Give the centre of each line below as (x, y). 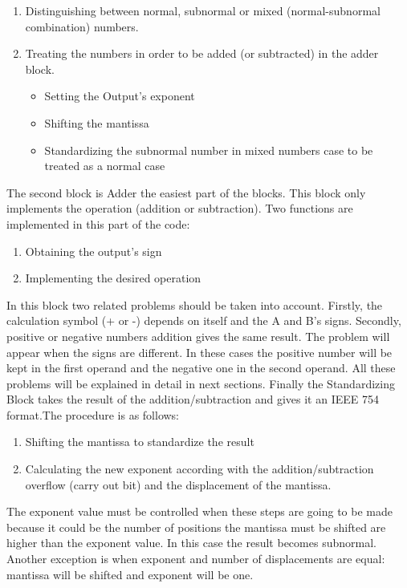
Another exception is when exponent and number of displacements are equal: (196, 559)
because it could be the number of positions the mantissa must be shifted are (196, 527)
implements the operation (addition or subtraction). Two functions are (180, 208)
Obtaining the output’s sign (94, 251)
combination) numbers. (82, 26)
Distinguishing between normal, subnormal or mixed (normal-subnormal (203, 10)
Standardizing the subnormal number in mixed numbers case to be (209, 150)
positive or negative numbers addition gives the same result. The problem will (198, 336)
